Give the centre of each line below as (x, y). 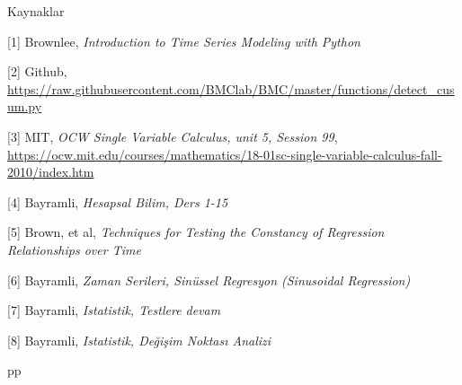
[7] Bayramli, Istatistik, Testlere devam (114, 310)
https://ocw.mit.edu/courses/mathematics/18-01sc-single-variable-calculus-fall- (225, 154)
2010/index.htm (51, 172)
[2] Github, (37, 71)
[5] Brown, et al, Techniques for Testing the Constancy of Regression (196, 232)
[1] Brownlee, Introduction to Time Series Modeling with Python (184, 41)
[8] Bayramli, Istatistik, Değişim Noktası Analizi (139, 340)
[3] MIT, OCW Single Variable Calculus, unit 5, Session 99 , (173, 136)
